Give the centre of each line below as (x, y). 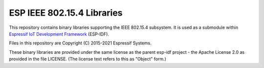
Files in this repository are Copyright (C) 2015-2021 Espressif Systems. (80, 43)
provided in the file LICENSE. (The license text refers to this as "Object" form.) (88, 59)
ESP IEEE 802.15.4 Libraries (66, 13)
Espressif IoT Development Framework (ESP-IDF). (59, 34)
